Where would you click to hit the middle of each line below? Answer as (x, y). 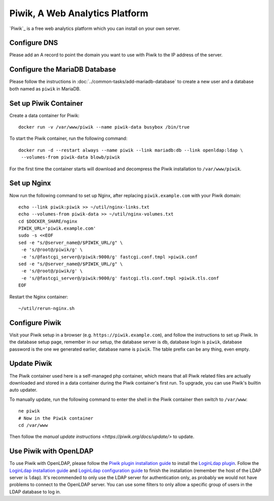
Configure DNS (34, 43)
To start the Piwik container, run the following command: (68, 138)
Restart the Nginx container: (39, 297)
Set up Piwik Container (46, 103)
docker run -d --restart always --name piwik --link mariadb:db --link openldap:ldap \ (131, 150)
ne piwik (29, 411)
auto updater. (23, 390)
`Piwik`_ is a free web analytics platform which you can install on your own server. (95, 28)
